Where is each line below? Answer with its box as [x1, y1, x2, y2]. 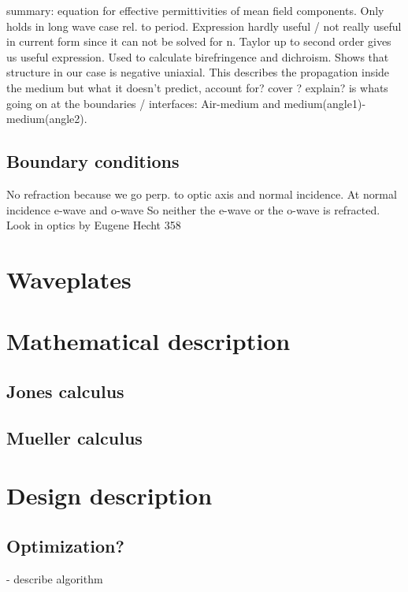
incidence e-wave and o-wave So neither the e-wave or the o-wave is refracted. [6, 201, 380, 218]
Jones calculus [6, 378, 124, 403]
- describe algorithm [6, 570, 103, 586]
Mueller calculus [6, 425, 143, 449]
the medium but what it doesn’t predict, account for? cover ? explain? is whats [6, 79, 388, 95]
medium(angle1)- [284, 95, 366, 111]
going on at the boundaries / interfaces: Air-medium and [6, 95, 280, 111]
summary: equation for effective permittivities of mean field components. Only [6, 2, 384, 18]
